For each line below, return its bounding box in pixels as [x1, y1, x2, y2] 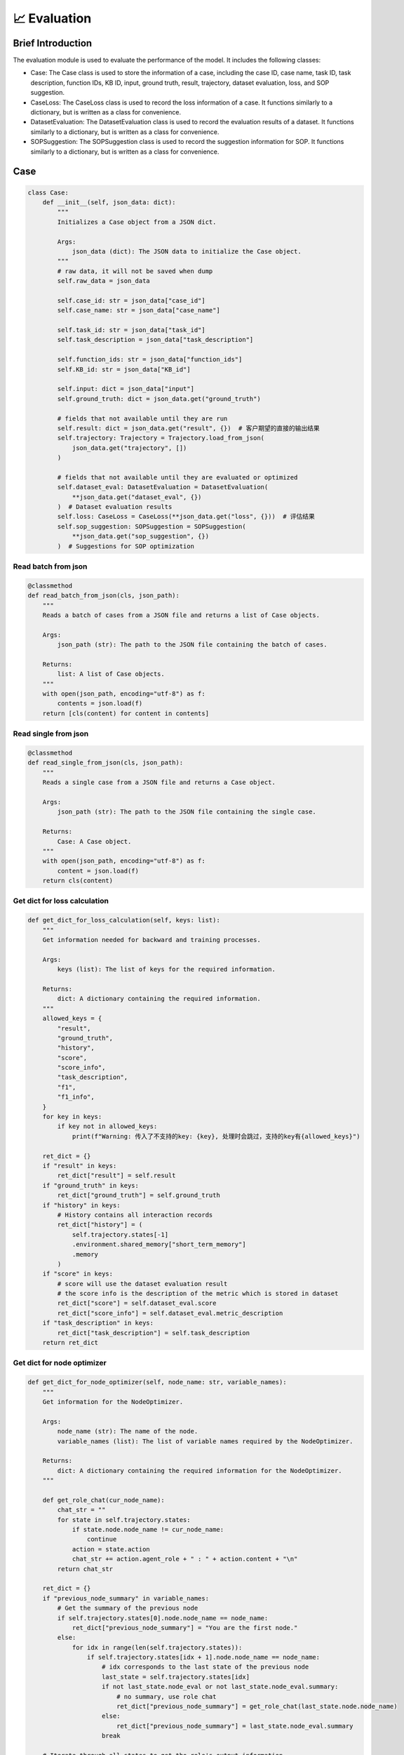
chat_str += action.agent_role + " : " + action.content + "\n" [72, 1555, 298, 1563]
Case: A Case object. [57, 837, 132, 845]
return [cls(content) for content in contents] [42, 709, 210, 717]
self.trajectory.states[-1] [72, 1231, 168, 1238]
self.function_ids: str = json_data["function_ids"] [57, 355, 243, 364]
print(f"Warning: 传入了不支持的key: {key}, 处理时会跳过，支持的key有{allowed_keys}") [72, 1132, 361, 1140]
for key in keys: [42, 1113, 102, 1121]
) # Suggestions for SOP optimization [57, 542, 194, 550]
